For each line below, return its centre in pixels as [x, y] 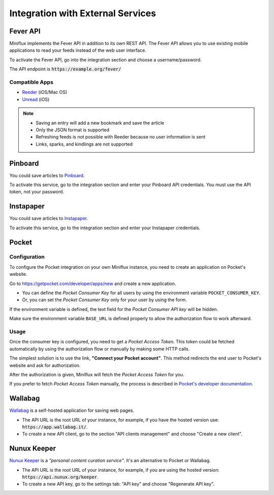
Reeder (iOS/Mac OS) [45, 92]
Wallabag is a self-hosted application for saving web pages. [72, 410]
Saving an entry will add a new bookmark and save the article [100, 123]
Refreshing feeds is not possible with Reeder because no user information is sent [121, 137]
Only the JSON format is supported [73, 130]
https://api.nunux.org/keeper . [60, 477]
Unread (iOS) [36, 99]
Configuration [27, 257]
